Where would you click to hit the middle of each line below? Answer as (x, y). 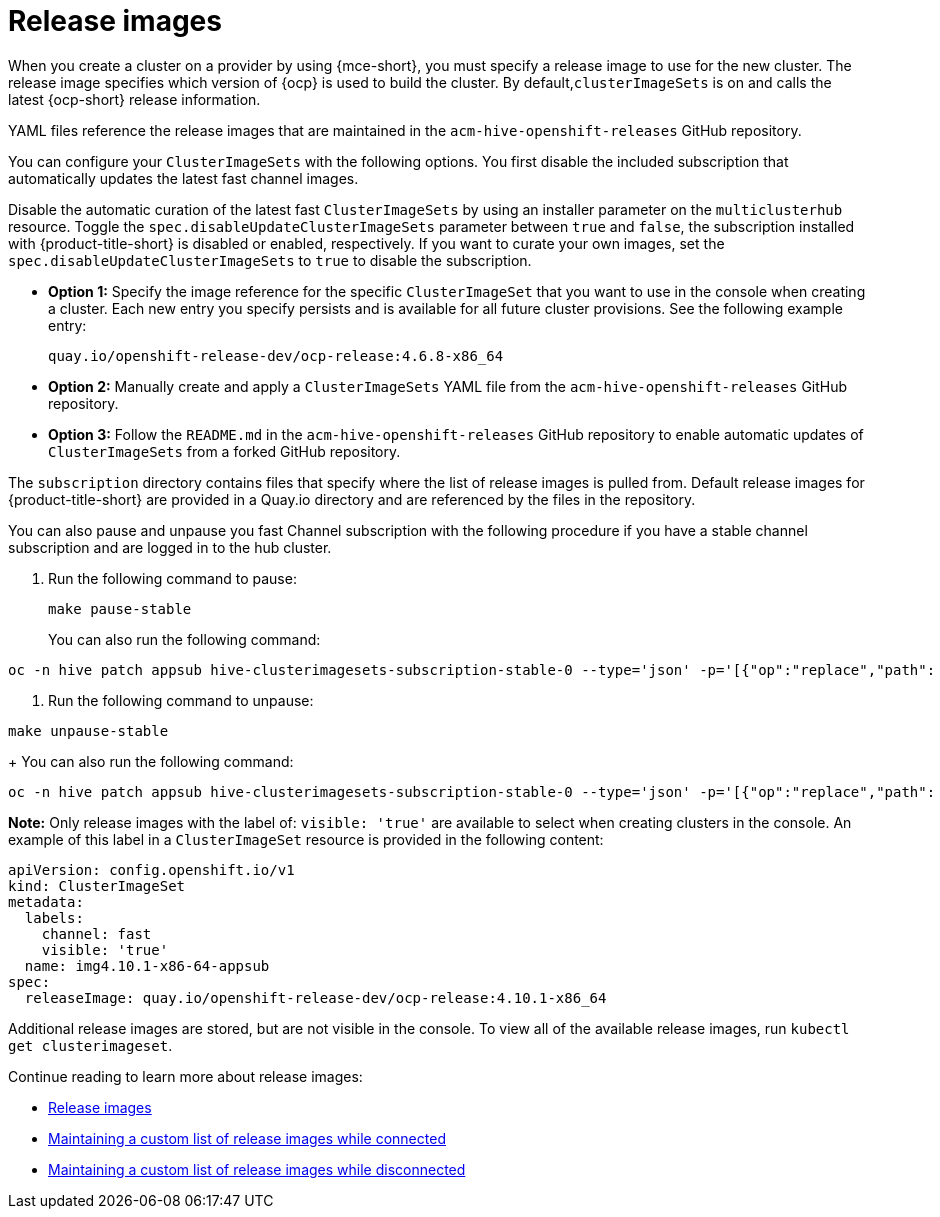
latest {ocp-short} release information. (134, 99)
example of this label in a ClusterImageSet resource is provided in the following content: (306, 839)
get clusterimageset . (90, 1045)
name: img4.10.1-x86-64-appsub (147, 965)
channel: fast (96, 933)
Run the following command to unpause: (181, 700)
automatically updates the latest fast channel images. (183, 178)
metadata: (46, 901)
